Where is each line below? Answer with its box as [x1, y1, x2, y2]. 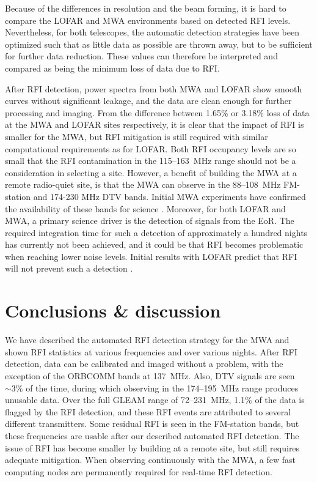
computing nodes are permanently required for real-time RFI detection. [5, 465, 272, 478]
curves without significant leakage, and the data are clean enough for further [5, 94, 292, 107]
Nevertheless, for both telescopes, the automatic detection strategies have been [5, 26, 299, 39]
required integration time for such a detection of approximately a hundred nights [5, 226, 308, 239]
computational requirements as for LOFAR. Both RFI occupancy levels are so [5, 142, 296, 155]
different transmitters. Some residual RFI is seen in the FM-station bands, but [5, 417, 299, 430]
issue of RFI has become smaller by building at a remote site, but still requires [5, 441, 300, 454]
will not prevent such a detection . [5, 262, 133, 275]
